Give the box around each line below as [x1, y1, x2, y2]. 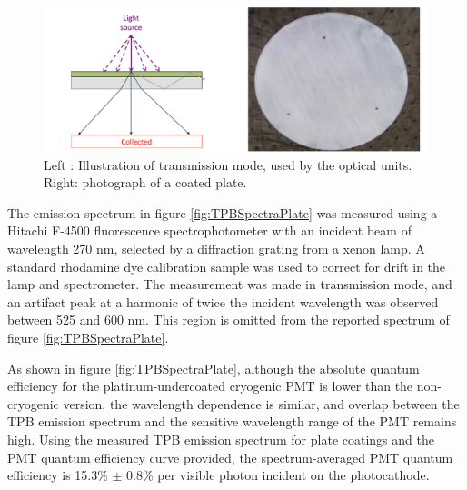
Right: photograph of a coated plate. [44, 173, 247, 192]
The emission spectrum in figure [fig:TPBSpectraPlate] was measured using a [7, 203, 438, 222]
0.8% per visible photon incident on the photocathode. [126, 465, 430, 485]
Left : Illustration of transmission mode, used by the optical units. [44, 155, 412, 174]
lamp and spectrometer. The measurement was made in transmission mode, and [7, 275, 452, 294]
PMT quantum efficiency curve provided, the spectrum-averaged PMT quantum [7, 447, 453, 466]
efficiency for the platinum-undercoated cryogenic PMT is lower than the [7, 376, 413, 395]
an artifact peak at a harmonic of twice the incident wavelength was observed [7, 292, 439, 311]
